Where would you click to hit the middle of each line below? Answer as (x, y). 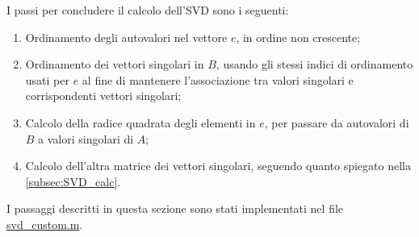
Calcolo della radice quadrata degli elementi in (140, 122)
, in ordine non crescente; (298, 37)
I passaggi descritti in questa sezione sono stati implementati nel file (175, 208)
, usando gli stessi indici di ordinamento (314, 64)
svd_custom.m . (45, 224)
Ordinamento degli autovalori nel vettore (126, 37)
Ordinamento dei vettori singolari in (115, 64)
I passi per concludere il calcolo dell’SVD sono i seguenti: (148, 10)
